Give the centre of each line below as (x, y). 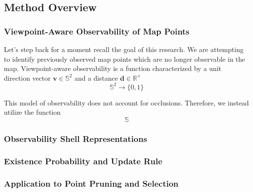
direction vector (27, 78)
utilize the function (32, 112)
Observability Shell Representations (76, 138)
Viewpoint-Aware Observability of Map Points (97, 31)
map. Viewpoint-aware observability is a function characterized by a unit (113, 68)
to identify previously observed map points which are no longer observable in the (125, 59)
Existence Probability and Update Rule (83, 161)
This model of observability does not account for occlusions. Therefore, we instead (126, 102)
